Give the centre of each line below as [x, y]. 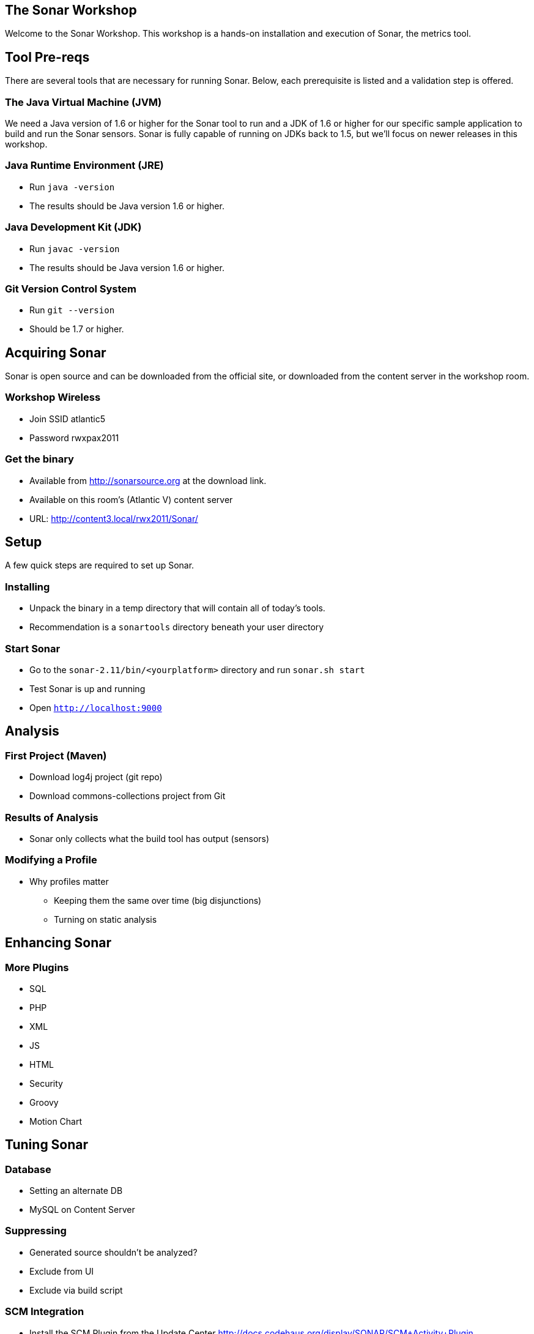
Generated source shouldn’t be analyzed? [113, 1252]
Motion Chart [56, 1121]
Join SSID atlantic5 [67, 419]
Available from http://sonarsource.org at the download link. [148, 480]
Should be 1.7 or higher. [77, 329]
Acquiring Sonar [56, 352]
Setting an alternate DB [76, 1191]
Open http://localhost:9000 [96, 707]
